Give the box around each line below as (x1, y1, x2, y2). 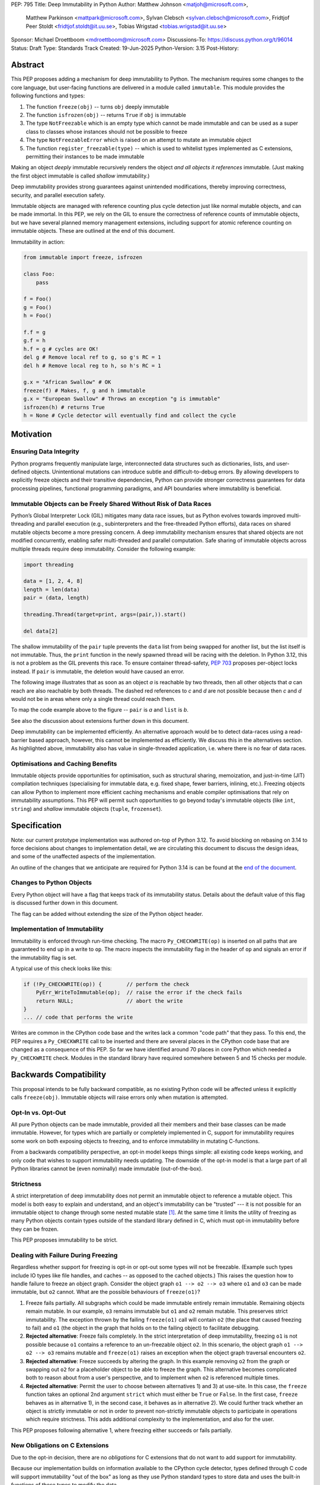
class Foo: (23, 271, 55, 277)
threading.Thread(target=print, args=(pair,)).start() (23, 611, 186, 618)
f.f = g (23, 329, 46, 336)
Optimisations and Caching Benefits (11, 759, 117, 767)
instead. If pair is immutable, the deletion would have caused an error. (11, 668, 185, 675)
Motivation (11, 429, 52, 440)
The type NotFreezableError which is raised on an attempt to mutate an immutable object (25, 137, 252, 144)
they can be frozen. (11, 1225, 59, 1233)
